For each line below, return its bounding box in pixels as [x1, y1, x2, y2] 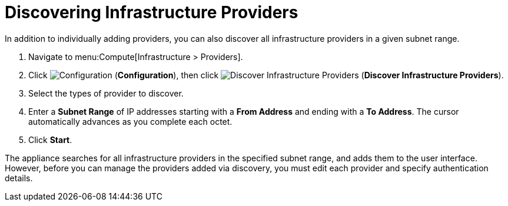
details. [5, 172, 33, 183]
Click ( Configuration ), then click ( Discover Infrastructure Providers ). [28, 69, 504, 80]
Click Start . [28, 134, 72, 145]
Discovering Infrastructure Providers [5, 2, 298, 22]
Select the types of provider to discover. [28, 88, 184, 98]
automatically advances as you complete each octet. [28, 116, 233, 127]
